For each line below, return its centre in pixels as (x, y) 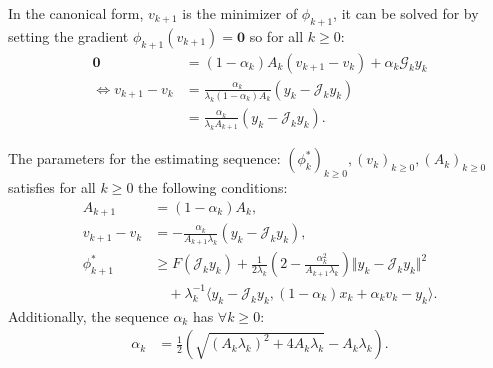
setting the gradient (68, 35)
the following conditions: (213, 187)
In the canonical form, (76, 13)
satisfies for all (52, 187)
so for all (276, 35)
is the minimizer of (240, 13)
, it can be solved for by (406, 13)
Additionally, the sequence (88, 315)
